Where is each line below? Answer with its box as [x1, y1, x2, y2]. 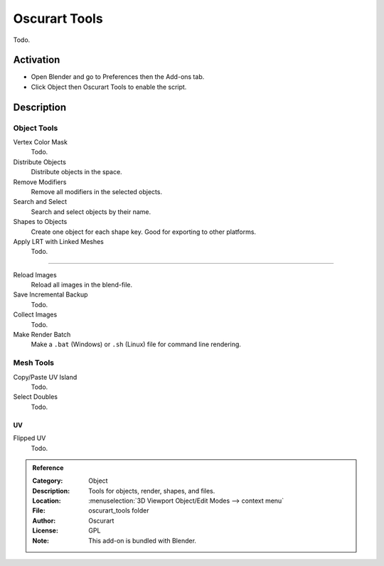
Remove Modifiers [13, 178, 67, 186]
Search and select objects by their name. [31, 207, 151, 216]
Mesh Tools [13, 358, 55, 368]
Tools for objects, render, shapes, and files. [88, 486, 215, 495]
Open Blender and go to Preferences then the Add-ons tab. [31, 73, 205, 81]
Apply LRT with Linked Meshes [13, 237, 105, 245]
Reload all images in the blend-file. [31, 281, 133, 289]
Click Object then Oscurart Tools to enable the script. [31, 82, 187, 91]
